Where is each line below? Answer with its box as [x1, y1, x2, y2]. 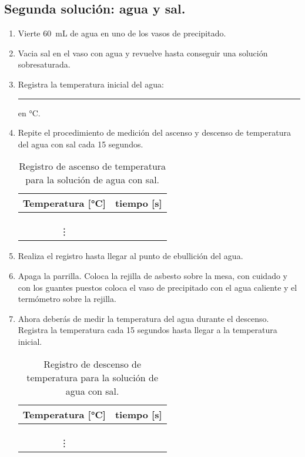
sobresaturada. [18, 58, 71, 70]
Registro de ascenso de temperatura [19, 159, 166, 173]
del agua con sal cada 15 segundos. [18, 137, 143, 150]
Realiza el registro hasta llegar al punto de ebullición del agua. [18, 250, 243, 262]
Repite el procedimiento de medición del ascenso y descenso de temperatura [18, 126, 291, 139]
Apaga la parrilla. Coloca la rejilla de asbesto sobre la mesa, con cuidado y [18, 269, 287, 281]
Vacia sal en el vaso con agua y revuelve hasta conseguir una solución [18, 46, 268, 59]
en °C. [18, 106, 41, 119]
